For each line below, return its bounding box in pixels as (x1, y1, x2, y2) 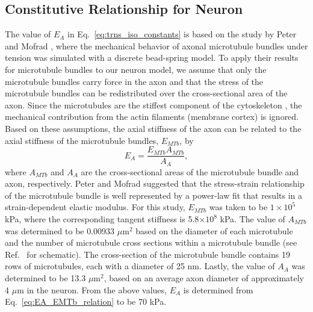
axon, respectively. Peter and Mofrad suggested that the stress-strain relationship (5, 177, 305, 190)
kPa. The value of (220, 213, 285, 225)
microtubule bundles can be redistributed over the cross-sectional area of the (5, 87, 288, 99)
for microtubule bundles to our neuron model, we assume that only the (5, 63, 267, 75)
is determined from (183, 283, 253, 296)
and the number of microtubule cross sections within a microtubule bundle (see (5, 236, 297, 249)
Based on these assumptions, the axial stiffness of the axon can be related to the (5, 122, 302, 134)
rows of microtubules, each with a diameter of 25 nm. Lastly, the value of (5, 260, 275, 272)
